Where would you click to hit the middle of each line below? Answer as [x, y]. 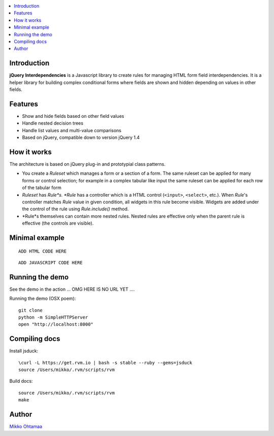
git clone [30, 310]
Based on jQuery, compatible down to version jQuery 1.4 [81, 138]
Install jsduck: [24, 351]
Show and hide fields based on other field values [73, 116]
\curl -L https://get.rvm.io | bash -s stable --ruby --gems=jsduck [105, 363]
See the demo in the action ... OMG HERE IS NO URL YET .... [72, 289]
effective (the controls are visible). [58, 223]
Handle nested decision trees [53, 123]
